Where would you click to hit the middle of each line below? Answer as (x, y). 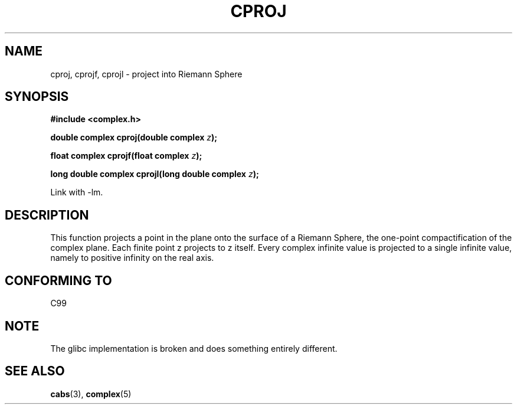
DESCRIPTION (47, 215)
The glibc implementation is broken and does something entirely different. (194, 348)
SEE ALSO (35, 371)
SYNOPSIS (37, 97)
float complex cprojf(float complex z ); (126, 156)
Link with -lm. (77, 192)
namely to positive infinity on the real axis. (132, 258)
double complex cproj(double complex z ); (134, 138)
